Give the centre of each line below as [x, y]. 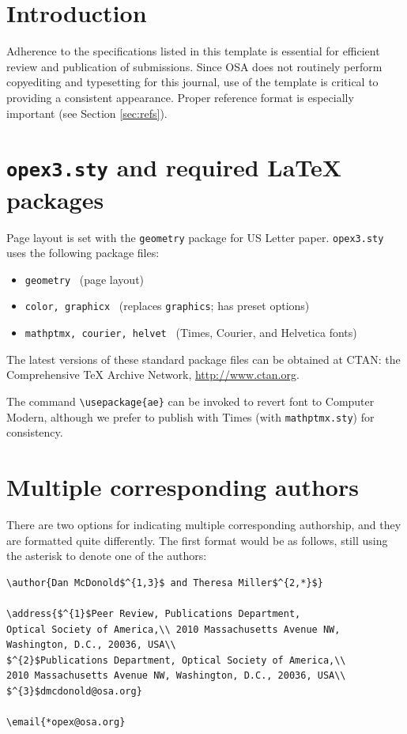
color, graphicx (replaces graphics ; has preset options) [167, 306]
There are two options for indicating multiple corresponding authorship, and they [204, 524]
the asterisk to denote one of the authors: [107, 556]
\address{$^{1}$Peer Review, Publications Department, [154, 613]
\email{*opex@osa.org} [66, 723]
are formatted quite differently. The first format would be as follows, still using [197, 540]
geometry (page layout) [85, 279]
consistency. [35, 432]
